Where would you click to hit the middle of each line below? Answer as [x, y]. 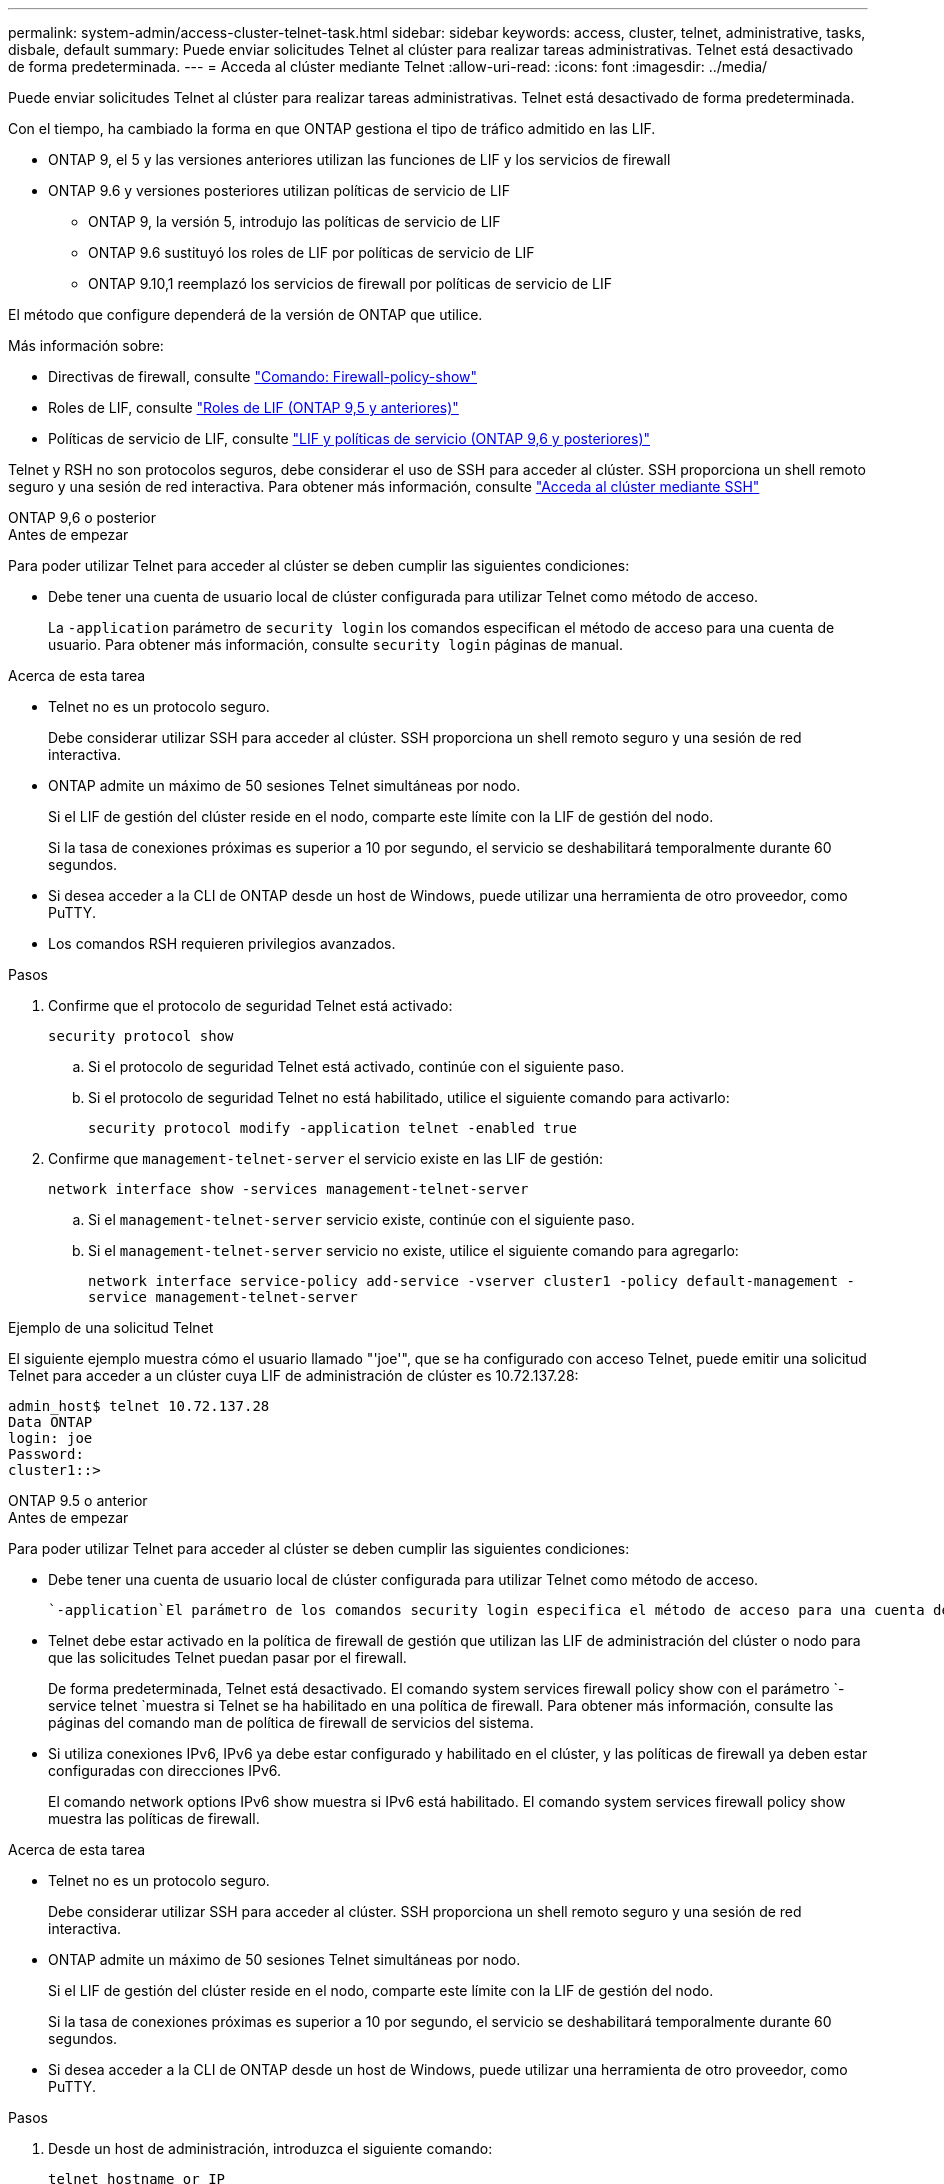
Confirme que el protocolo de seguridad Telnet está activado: [250, 1005]
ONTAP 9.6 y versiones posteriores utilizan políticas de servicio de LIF [279, 190]
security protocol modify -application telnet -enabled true [332, 1128]
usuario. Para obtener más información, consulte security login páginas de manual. [336, 644]
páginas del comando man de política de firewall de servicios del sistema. [291, 1722]
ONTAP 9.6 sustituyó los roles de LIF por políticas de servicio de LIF [311, 252]
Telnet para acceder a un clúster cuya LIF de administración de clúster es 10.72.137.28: [293, 1375]
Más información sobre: [86, 345]
